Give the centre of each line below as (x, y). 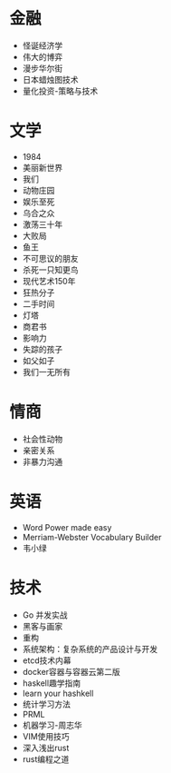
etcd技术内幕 (47, 660)
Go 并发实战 (45, 615)
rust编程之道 (46, 758)
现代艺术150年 (49, 281)
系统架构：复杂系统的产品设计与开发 (90, 649)
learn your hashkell (58, 693)
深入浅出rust (46, 748)
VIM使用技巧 (46, 736)
